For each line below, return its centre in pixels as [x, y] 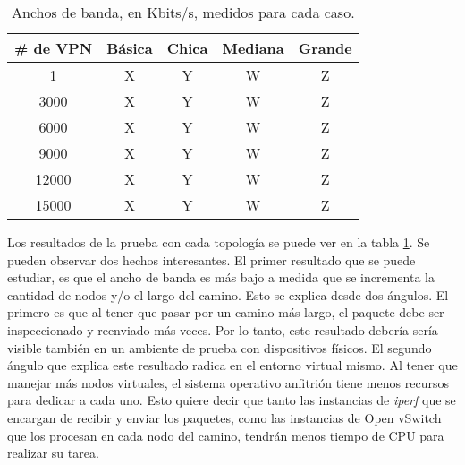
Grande [325, 48]
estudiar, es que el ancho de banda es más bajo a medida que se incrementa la [221, 277]
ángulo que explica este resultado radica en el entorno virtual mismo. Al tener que [232, 365]
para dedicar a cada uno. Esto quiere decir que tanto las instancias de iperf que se [232, 400]
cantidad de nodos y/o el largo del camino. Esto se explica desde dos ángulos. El [228, 294]
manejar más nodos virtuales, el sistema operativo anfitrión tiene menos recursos [228, 382]
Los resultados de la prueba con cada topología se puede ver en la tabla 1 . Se [219, 242]
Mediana [253, 48]
